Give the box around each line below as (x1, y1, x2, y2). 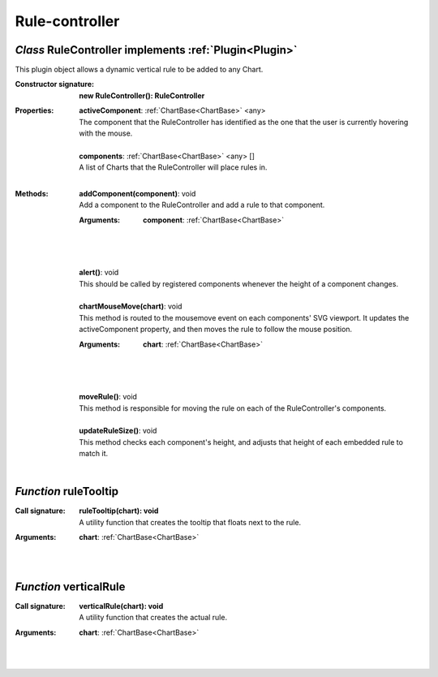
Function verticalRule (15, 580, 126, 593)
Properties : (15, 106, 54, 115)
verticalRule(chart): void (79, 601, 164, 610)
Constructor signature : (15, 80, 95, 89)
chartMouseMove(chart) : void (79, 301, 182, 312)
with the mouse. (79, 128, 133, 138)
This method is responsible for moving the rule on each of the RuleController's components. (79, 403, 387, 413)
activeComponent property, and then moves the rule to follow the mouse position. (79, 325, 353, 334)
